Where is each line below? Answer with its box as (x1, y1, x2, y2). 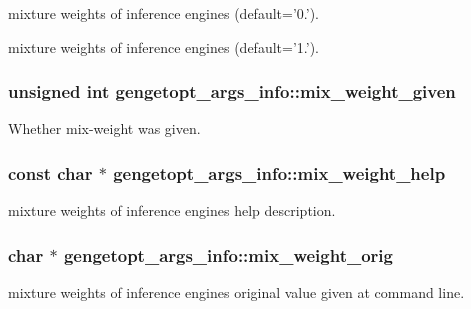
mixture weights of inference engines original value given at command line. (8, 282, 465, 303)
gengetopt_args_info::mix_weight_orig (63, 242, 393, 267)
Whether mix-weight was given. (8, 118, 201, 139)
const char (8, 160, 93, 185)
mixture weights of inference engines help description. (8, 200, 336, 221)
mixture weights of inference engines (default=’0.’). (8, 3, 319, 23)
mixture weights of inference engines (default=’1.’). (8, 36, 319, 57)
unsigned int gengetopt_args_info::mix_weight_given (8, 79, 456, 104)
